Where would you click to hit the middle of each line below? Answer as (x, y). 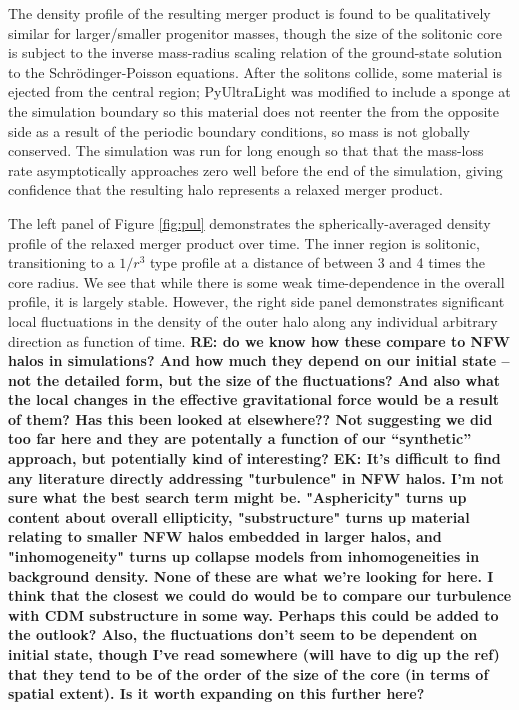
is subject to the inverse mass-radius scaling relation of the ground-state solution (255, 52)
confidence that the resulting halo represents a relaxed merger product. (225, 189)
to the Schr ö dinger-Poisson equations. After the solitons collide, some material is (255, 71)
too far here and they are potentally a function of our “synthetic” (240, 438)
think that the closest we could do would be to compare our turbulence (260, 595)
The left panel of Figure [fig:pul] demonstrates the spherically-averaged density (249, 222)
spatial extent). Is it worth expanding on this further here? (216, 693)
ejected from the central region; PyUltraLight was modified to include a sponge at (259, 91)
